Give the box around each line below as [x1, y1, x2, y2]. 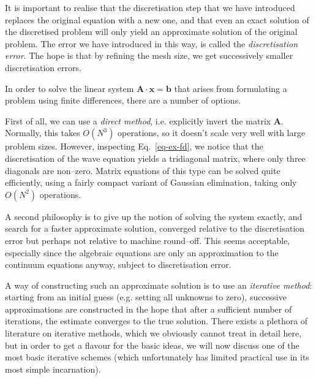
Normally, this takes [5, 126, 80, 139]
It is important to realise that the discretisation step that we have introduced [5, 1, 295, 13]
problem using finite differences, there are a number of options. [5, 94, 241, 107]
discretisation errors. [5, 61, 81, 74]
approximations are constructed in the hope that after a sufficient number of [5, 302, 292, 315]
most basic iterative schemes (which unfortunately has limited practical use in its [5, 351, 309, 363]
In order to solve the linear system [5, 82, 134, 94]
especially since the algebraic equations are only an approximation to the [5, 246, 279, 259]
